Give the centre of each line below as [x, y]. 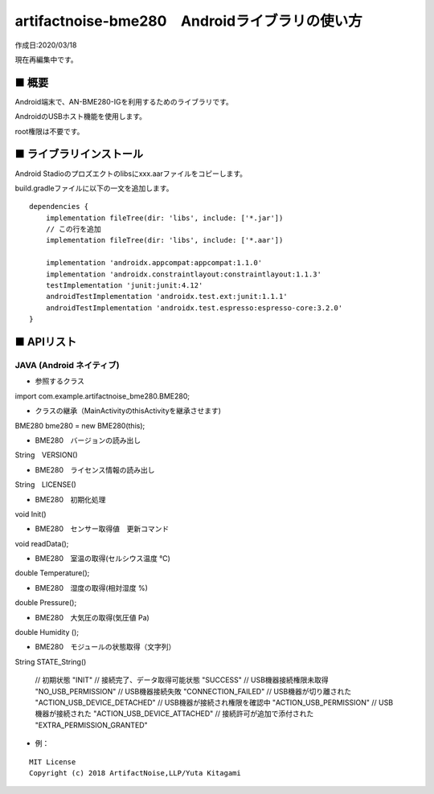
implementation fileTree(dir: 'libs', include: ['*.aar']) [164, 240]
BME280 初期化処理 [70, 499]
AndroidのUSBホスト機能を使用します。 [81, 117]
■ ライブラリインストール [79, 154]
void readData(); [42, 543]
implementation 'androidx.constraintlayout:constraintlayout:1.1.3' [183, 274]
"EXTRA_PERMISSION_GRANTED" [91, 725]
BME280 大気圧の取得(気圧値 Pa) [92, 617]
